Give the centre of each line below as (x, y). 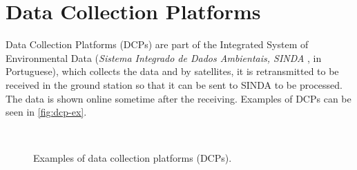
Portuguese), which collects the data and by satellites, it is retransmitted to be (172, 71)
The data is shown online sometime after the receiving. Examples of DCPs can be (178, 98)
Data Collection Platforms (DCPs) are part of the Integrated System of (157, 44)
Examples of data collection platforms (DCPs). (133, 158)
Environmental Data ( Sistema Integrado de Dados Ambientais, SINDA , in (164, 57)
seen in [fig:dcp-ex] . (46, 112)
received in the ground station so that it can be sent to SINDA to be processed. (174, 84)
